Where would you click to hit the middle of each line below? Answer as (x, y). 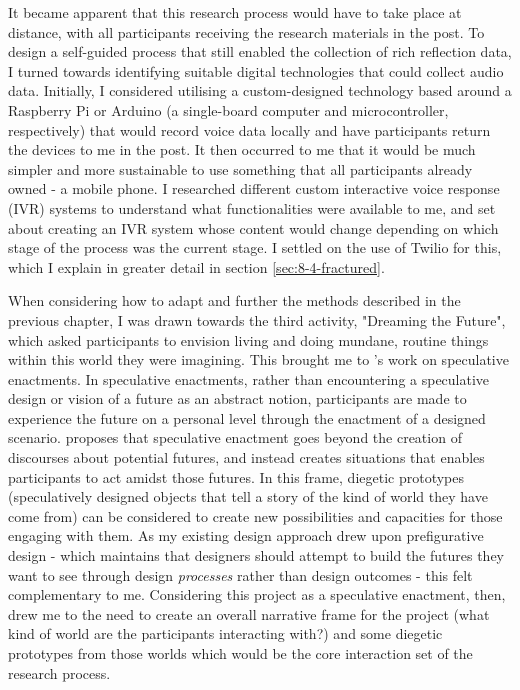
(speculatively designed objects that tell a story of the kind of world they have (248, 496)
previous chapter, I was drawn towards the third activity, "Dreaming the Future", (257, 319)
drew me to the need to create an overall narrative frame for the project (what (249, 613)
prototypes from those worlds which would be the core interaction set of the (240, 653)
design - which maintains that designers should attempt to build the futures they (256, 555)
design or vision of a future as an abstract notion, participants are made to (237, 398)
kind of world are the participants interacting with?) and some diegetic (225, 633)
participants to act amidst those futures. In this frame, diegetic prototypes (236, 476)
